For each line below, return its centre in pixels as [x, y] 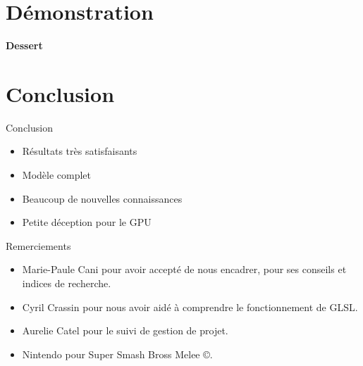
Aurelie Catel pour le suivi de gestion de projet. [125, 330]
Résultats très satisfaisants [80, 151]
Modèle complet [57, 175]
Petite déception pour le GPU [87, 222]
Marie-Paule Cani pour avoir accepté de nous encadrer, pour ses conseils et [184, 269]
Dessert [24, 45]
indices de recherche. [67, 283]
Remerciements [38, 245]
